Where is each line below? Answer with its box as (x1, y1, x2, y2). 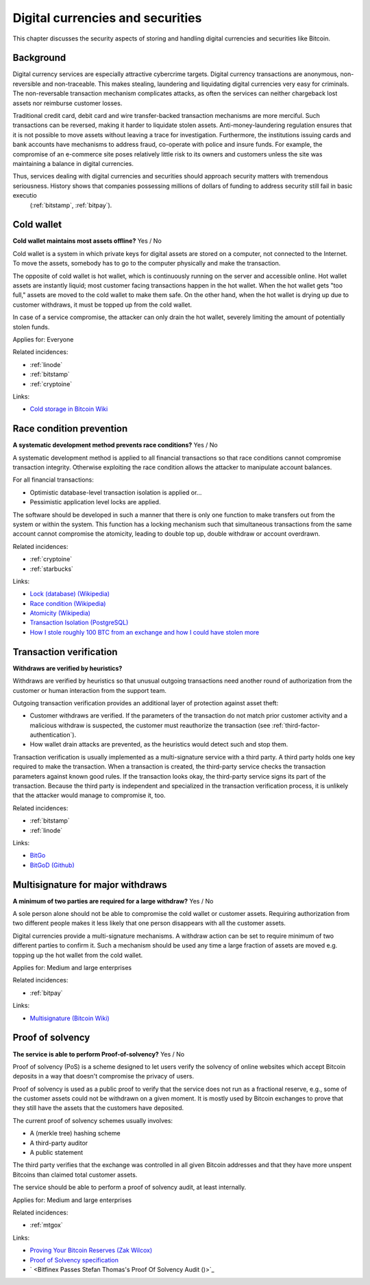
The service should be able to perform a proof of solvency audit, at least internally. (12, 1183, 247, 1192)
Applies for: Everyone (12, 335, 74, 343)
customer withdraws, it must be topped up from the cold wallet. (12, 300, 192, 309)
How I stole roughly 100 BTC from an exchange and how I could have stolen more (29, 628, 260, 636)
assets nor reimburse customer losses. (12, 99, 123, 107)
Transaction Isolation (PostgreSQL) (29, 618, 129, 627)
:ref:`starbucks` (29, 565, 73, 573)
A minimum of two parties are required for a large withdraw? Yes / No (12, 897, 214, 905)
